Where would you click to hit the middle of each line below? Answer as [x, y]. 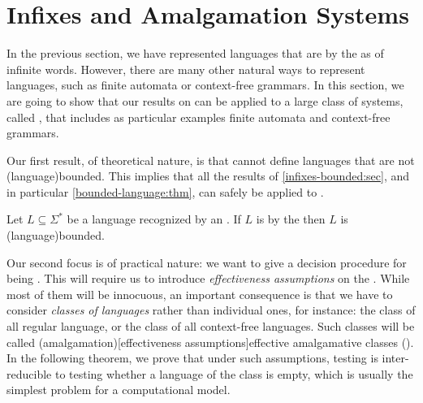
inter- [395, 358]
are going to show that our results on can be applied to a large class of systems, [205, 100]
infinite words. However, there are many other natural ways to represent [186, 69]
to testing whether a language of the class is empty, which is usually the [234, 373]
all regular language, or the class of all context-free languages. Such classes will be [211, 326]
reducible [29, 373]
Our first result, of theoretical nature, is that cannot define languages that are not [211, 160]
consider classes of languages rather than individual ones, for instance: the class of [211, 310]
